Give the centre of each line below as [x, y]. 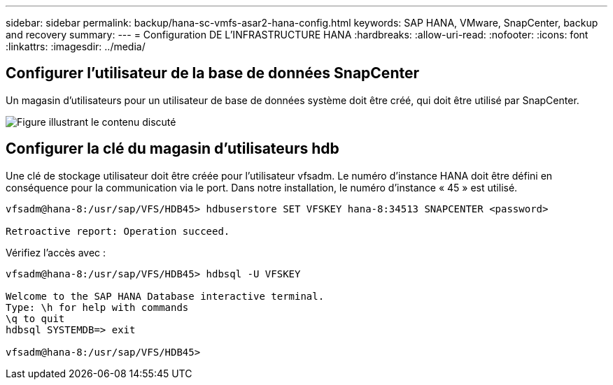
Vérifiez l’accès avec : [56, 252]
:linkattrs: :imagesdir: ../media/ [76, 46]
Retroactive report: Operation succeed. [118, 231]
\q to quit [35, 318]
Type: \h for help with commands [97, 307]
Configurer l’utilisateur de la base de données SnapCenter [213, 73]
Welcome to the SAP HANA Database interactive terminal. [165, 296]
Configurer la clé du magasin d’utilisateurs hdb [172, 149]
